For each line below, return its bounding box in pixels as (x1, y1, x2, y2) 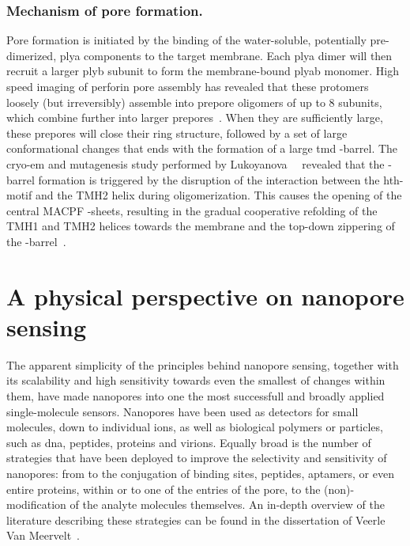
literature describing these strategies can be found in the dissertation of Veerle (6, 511, 386, 528)
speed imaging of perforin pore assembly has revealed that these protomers (6, 78, 369, 94)
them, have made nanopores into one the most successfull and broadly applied (6, 388, 385, 404)
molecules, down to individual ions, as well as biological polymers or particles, (6, 419, 383, 435)
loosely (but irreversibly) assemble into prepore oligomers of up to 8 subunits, (6, 93, 382, 110)
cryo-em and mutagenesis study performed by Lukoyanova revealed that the (6, 155, 385, 172)
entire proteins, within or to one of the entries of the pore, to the (6, 480, 321, 497)
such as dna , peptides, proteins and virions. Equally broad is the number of (6, 434, 371, 450)
